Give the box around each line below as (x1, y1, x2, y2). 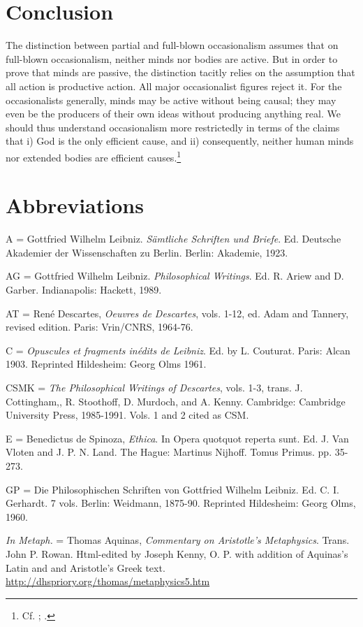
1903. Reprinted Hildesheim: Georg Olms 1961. (6, 356, 207, 371)
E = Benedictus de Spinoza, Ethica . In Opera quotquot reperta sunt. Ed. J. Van (6, 431, 349, 445)
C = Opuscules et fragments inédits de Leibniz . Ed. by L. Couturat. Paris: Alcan (6, 343, 350, 357)
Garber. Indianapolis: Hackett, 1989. (6, 282, 162, 297)
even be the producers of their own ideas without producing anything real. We (6, 106, 341, 121)
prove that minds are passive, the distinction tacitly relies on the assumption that (6, 65, 355, 80)
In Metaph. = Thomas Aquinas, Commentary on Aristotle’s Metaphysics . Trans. (6, 533, 350, 547)
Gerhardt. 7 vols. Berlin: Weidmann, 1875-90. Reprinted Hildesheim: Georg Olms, (6, 496, 356, 510)
